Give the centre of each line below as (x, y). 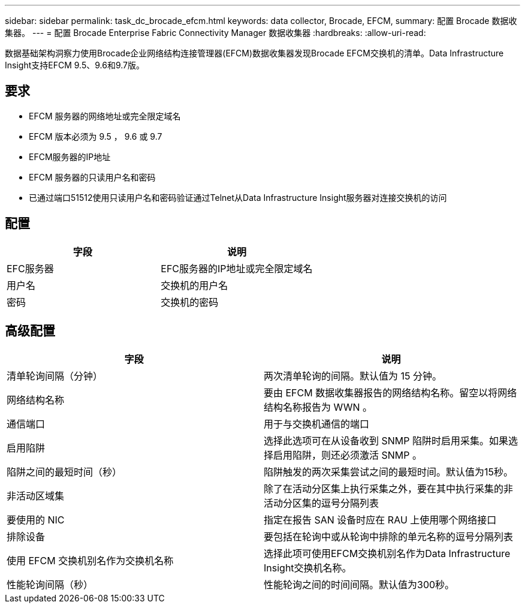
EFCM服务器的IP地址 (70, 156)
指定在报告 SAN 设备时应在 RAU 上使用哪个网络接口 (380, 520)
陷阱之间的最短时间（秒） (64, 472)
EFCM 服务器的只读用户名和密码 (92, 177)
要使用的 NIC (36, 520)
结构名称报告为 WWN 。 (318, 407)
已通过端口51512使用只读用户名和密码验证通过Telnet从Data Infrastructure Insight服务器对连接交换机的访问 (238, 197)
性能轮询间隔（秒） (50, 584)
